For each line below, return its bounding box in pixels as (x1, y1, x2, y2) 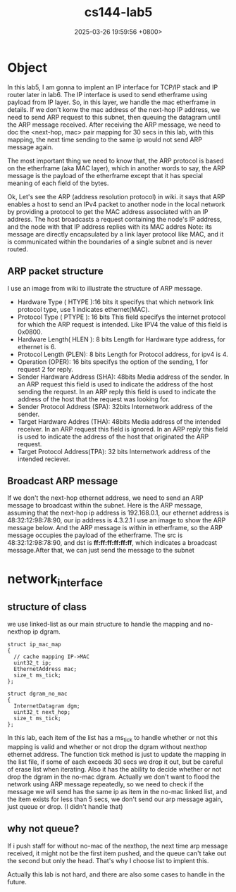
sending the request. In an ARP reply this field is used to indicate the (17, 387, 216, 396)
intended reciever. (17, 455, 70, 463)
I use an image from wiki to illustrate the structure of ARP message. (7, 284, 203, 292)
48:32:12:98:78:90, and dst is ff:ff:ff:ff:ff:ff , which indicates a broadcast (7, 539, 217, 547)
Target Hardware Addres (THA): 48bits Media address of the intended (17, 417, 221, 426)
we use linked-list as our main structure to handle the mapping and (7, 620, 202, 628)
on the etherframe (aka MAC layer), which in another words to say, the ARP (7, 163, 225, 172)
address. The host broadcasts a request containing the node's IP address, (7, 215, 222, 223)
